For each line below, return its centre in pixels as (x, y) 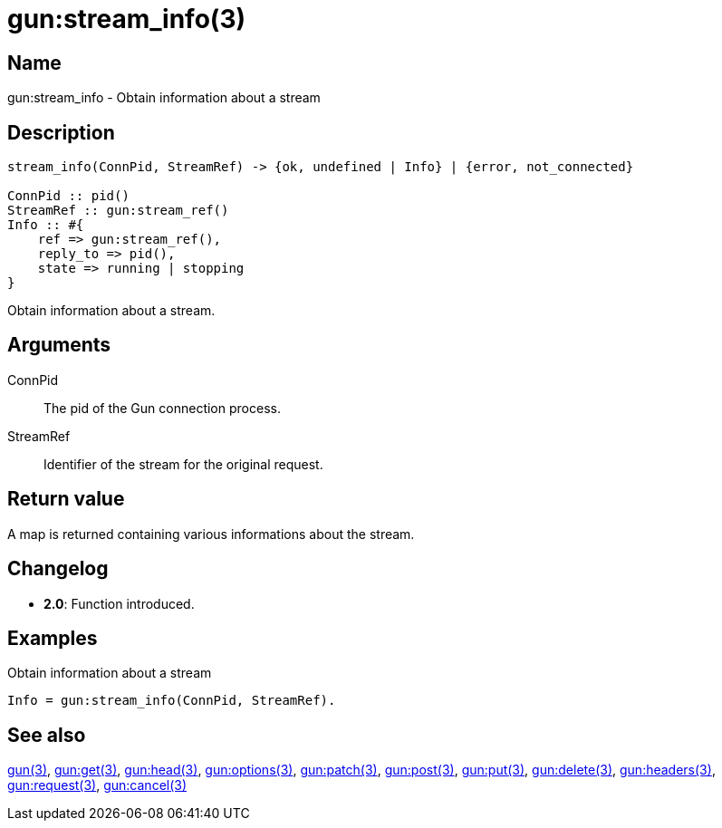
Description (61, 132)
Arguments (59, 345)
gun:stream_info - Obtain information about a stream (164, 98)
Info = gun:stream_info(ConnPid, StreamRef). (172, 701)
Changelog (58, 569)
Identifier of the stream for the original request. (183, 464)
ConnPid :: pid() (68, 196)
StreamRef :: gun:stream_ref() (118, 211)
